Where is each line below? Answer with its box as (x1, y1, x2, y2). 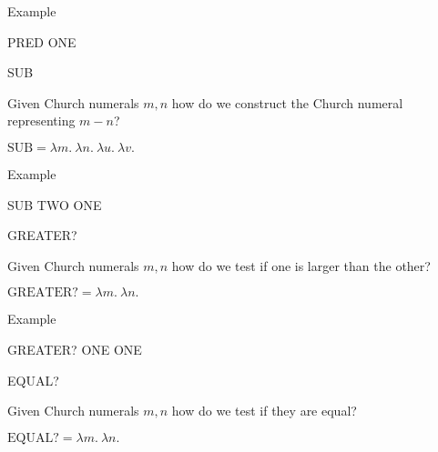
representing (7, 111, 76, 130)
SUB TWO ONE (7, 195, 102, 214)
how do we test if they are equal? (171, 401, 357, 420)
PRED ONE (7, 32, 76, 51)
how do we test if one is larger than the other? (171, 256, 431, 275)
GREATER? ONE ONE (7, 339, 142, 358)
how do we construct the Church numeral (171, 93, 403, 112)
